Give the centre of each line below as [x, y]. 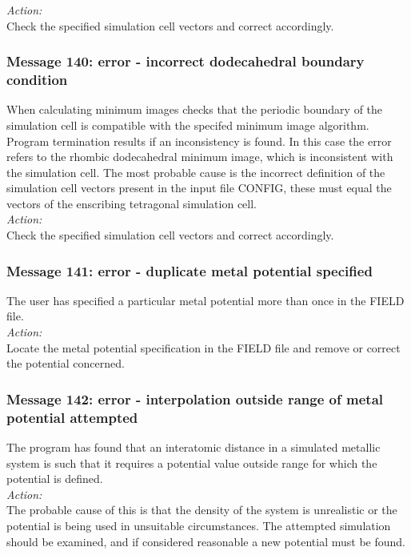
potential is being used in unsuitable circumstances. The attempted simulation [199, 525]
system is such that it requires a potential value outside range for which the [192, 462]
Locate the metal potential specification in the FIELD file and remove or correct [204, 347]
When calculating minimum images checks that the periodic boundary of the [195, 109]
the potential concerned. [66, 363]
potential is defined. [55, 479]
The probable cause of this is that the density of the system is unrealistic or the [202, 510]
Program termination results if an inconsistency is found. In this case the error [199, 141]
